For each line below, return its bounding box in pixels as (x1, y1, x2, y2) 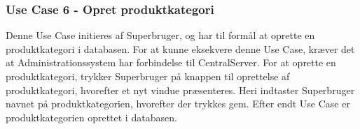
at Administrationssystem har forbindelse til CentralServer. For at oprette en (6, 55, 336, 70)
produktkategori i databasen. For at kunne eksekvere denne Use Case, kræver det (6, 41, 355, 56)
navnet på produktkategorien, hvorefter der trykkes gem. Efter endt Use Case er (6, 96, 350, 111)
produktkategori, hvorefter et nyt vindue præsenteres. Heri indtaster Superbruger (6, 82, 355, 97)
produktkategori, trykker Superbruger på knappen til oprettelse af (6, 69, 290, 83)
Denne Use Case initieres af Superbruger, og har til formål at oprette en (6, 28, 315, 43)
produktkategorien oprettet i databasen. (6, 109, 177, 124)
